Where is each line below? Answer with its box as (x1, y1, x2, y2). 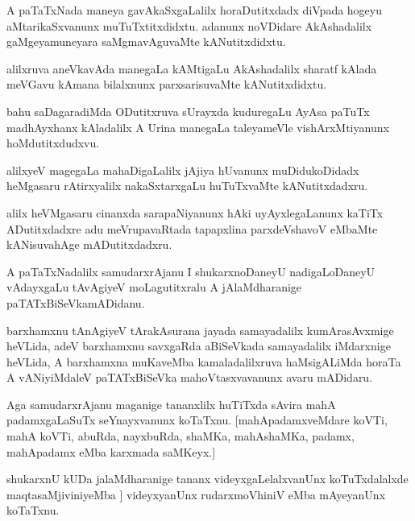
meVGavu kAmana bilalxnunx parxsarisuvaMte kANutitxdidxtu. (6, 76, 327, 93)
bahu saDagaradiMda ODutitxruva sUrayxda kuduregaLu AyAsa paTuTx (6, 102, 370, 119)
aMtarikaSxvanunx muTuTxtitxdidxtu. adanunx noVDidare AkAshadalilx (6, 17, 372, 34)
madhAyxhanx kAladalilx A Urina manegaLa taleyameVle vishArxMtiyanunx (6, 118, 389, 135)
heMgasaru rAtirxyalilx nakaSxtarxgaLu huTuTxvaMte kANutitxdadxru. (6, 177, 368, 194)
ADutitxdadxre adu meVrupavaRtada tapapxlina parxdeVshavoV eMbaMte (6, 220, 378, 237)
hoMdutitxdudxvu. (6, 134, 100, 151)
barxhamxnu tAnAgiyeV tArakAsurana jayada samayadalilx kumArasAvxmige (6, 321, 394, 338)
